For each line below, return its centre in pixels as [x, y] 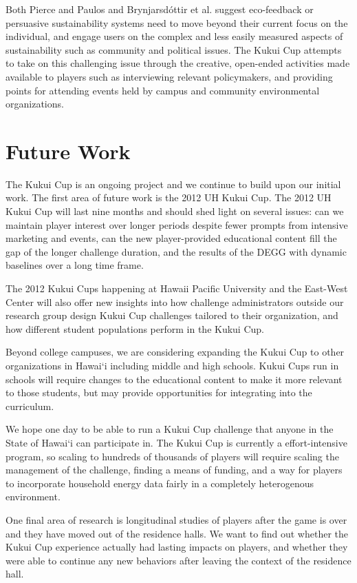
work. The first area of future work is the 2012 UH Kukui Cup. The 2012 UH [169, 197]
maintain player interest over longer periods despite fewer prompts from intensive [177, 224]
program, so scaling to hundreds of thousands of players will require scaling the [172, 456]
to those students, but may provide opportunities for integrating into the [159, 392]
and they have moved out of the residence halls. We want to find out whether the [177, 533]
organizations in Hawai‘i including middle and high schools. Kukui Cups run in [172, 365]
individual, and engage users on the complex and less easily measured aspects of [174, 36]
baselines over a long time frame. [75, 265]
